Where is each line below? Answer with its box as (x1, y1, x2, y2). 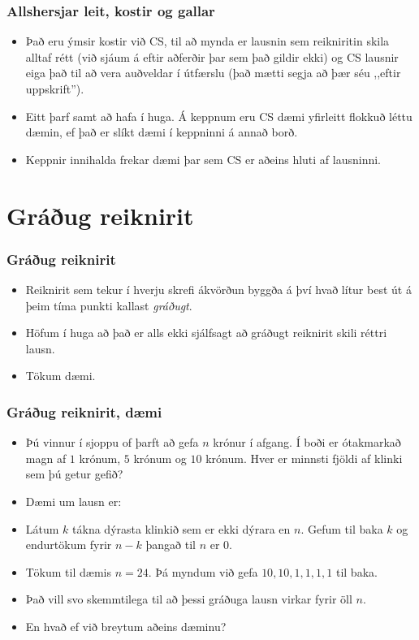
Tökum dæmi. (25, 367, 96, 384)
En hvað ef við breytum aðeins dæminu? (25, 617, 227, 634)
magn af (25, 449, 67, 466)
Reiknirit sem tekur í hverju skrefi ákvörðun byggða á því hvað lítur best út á (25, 280, 412, 297)
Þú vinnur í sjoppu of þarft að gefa (25, 434, 199, 451)
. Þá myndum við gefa (148, 563, 258, 580)
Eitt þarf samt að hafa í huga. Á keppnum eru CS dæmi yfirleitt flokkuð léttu (25, 107, 413, 124)
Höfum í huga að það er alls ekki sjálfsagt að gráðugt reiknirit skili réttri (25, 324, 387, 341)
